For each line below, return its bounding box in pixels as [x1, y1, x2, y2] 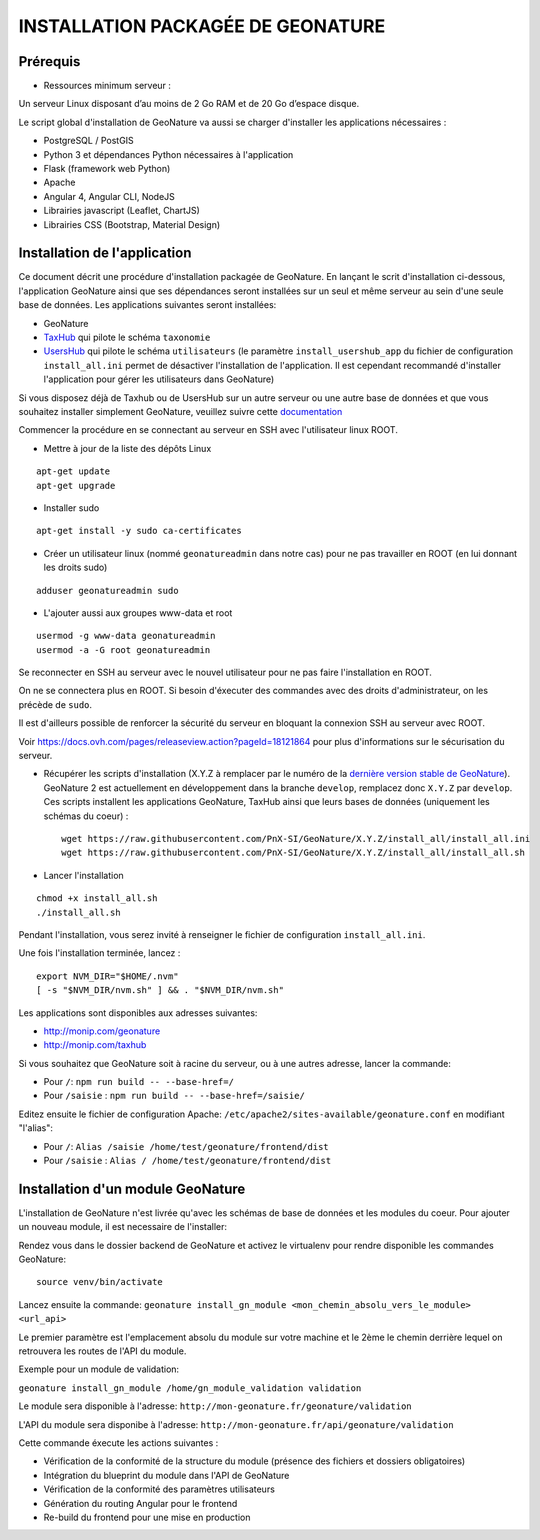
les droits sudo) [43, 561, 108, 574]
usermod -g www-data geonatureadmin [36, 630, 216, 642]
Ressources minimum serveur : [43, 80, 172, 92]
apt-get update [36, 466, 111, 477]
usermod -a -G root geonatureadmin [36, 644, 211, 655]
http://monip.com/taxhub [43, 1039, 147, 1051]
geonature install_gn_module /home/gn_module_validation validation [18, 1382, 362, 1394]
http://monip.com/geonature [43, 1025, 161, 1037]
